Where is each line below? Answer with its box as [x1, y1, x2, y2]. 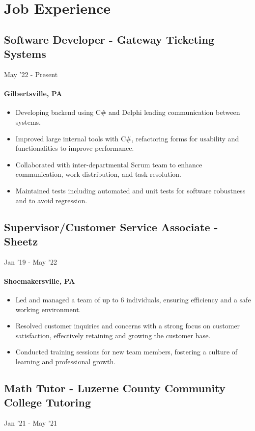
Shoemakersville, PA [4, 275, 75, 286]
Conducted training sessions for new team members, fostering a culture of [15, 347, 238, 357]
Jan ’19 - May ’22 [4, 256, 57, 267]
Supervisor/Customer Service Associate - [4, 219, 218, 234]
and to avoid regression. [15, 195, 87, 205]
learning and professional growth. [15, 356, 116, 367]
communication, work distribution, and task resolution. [15, 169, 181, 179]
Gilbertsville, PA [4, 88, 62, 99]
